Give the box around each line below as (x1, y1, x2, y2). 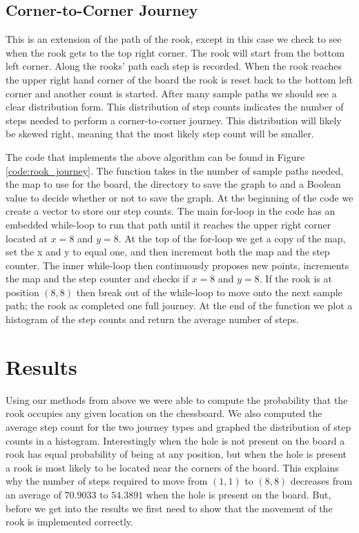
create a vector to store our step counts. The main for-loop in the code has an (6, 204, 336, 218)
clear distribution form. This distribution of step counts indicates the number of (6, 99, 344, 114)
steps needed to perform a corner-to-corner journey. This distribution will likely (6, 113, 342, 127)
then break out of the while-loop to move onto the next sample (76, 284, 342, 299)
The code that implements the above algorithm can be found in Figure (6, 149, 305, 164)
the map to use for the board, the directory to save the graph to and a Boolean (6, 177, 341, 191)
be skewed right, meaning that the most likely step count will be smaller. (6, 126, 314, 141)
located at (6, 231, 48, 245)
